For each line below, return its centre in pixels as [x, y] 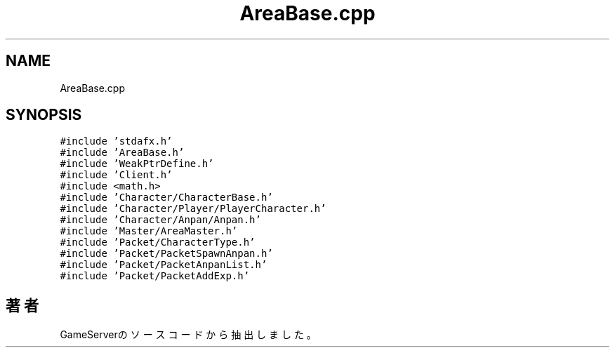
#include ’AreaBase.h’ [122, 153]
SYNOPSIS [44, 115]
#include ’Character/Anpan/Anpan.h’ [160, 220]
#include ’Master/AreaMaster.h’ [149, 231]
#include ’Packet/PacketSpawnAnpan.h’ [166, 254]
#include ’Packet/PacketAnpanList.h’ [164, 265]
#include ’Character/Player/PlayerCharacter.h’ [193, 209]
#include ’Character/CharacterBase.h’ [166, 198]
